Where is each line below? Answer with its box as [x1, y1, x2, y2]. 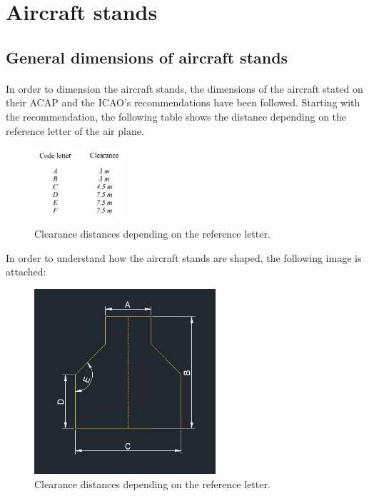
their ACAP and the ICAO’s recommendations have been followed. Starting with [6, 95, 360, 110]
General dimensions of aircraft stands [6, 46, 288, 68]
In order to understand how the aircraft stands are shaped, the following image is [6, 250, 362, 265]
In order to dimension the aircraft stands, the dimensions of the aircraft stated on [6, 81, 363, 96]
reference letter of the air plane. [6, 123, 144, 138]
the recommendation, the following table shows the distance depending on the [6, 108, 347, 123]
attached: [6, 264, 46, 279]
